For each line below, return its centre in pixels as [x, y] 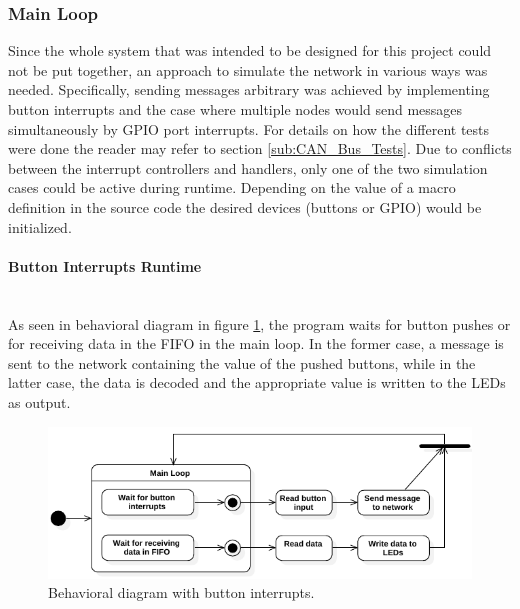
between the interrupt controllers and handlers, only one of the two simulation [248, 167]
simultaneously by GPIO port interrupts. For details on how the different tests [249, 128]
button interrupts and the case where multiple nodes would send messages [235, 109]
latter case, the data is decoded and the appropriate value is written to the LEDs [257, 382]
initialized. [40, 226]
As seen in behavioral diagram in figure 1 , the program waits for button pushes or [259, 323]
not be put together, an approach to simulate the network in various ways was [248, 69]
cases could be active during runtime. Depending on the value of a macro [232, 187]
